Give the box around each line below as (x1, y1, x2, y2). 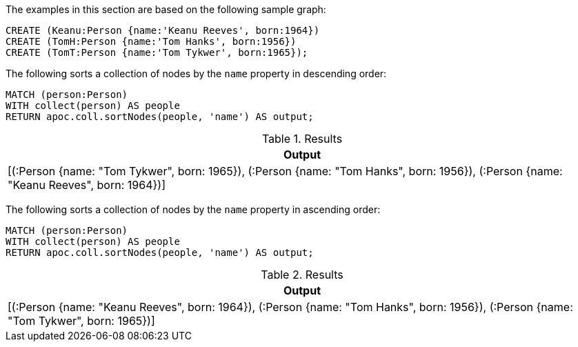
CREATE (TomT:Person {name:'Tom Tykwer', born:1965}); (6, 47, 308, 58)
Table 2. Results (261, 268, 343, 281)
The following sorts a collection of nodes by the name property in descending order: (6, 68, 387, 79)
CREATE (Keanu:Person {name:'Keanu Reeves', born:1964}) (6, 25, 320, 36)
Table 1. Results (261, 132, 343, 146)
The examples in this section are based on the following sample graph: (6, 3, 326, 15)
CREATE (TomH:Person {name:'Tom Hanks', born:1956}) (6, 36, 297, 47)
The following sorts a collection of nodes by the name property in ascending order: (6, 204, 381, 215)
